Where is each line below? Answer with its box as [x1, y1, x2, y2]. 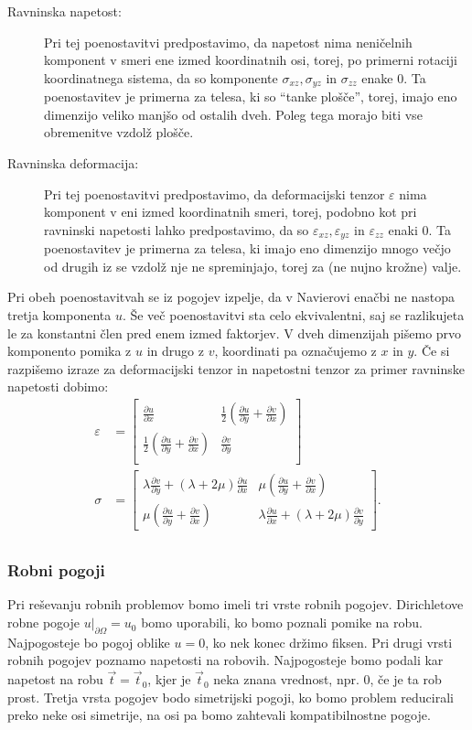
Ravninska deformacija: [7, 154, 139, 173]
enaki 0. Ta [388, 220, 451, 239]
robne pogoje [7, 613, 80, 632]
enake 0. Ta [361, 68, 426, 87]
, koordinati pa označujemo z [214, 341, 377, 360]
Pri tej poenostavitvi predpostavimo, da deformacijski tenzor [44, 184, 385, 203]
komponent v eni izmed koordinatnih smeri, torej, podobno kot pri [44, 202, 417, 221]
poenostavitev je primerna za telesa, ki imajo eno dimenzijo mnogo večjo [44, 239, 451, 258]
